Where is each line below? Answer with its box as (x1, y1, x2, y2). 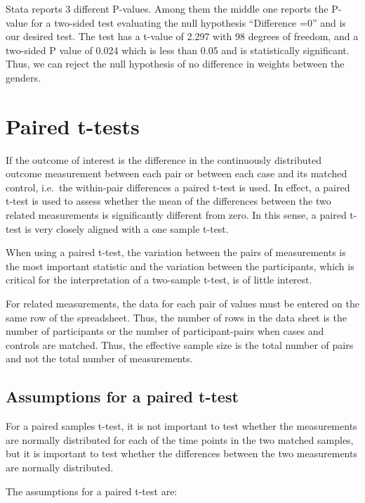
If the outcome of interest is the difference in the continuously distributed (6, 152, 321, 167)
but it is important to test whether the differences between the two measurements (6, 446, 357, 461)
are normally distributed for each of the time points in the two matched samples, (6, 432, 354, 447)
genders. (6, 70, 41, 84)
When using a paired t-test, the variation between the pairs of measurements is (6, 245, 346, 260)
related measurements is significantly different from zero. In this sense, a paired (6, 208, 347, 222)
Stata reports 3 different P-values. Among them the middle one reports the (6, 1, 328, 15)
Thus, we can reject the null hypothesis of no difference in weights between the (6, 56, 345, 71)
